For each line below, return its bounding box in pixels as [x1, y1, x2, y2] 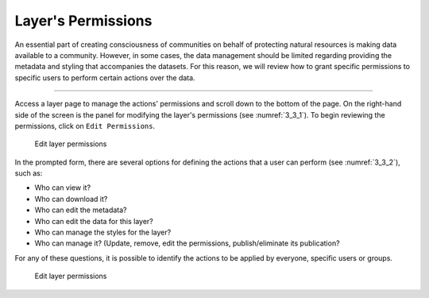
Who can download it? [34, 194, 108, 203]
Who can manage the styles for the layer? [34, 227, 172, 238]
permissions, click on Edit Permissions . [14, 121, 155, 130]
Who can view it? [34, 183, 91, 192]
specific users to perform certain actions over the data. [14, 72, 195, 83]
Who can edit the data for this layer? [34, 216, 154, 226]
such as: [14, 168, 43, 178]
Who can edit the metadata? [34, 205, 127, 215]
